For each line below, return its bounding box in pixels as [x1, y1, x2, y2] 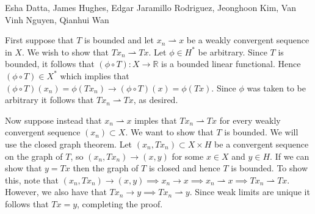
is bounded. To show [231, 162, 308, 174]
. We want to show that [125, 126, 214, 138]
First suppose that [5, 34, 74, 46]
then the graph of [73, 162, 139, 174]
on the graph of [5, 149, 63, 162]
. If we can [270, 149, 310, 162]
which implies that [60, 69, 129, 82]
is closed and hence [148, 162, 220, 174]
